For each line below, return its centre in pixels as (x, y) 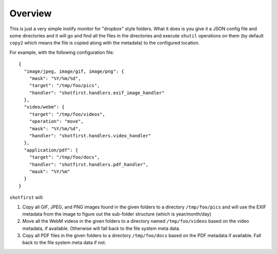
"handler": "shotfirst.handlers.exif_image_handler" (97, 93)
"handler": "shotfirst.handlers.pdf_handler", (89, 164)
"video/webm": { (44, 107)
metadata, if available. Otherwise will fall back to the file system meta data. (101, 228)
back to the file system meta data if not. (64, 243)
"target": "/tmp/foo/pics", (64, 86)
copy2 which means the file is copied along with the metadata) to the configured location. (105, 43)
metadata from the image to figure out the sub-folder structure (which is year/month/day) (117, 214)
